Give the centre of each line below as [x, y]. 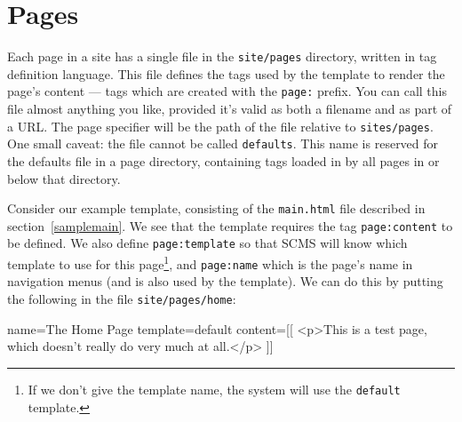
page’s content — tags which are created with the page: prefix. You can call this [227, 91]
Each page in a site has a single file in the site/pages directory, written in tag [222, 56]
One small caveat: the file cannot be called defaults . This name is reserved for [223, 143]
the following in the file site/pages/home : [122, 299]
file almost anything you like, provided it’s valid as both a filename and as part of [230, 109]
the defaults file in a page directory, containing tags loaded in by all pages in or [223, 160]
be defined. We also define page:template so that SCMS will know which [207, 243]
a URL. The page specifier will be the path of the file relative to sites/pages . [220, 126]
